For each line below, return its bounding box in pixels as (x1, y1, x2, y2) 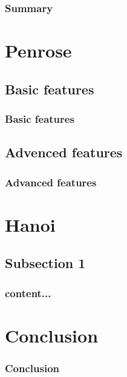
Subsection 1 (5, 254, 86, 272)
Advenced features (5, 143, 123, 162)
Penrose (5, 38, 72, 63)
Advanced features (5, 174, 97, 189)
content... (5, 285, 51, 300)
